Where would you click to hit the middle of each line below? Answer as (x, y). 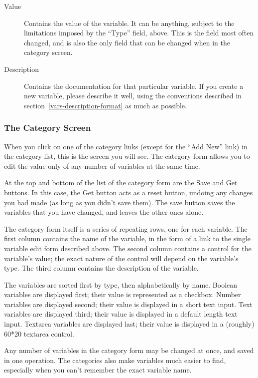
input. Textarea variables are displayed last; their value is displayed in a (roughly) (129, 324)
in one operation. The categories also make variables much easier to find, (115, 360)
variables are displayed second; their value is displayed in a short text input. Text (128, 304)
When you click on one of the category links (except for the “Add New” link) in (126, 146)
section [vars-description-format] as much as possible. (105, 105)
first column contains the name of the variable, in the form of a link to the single (128, 238)
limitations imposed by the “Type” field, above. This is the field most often (139, 33)
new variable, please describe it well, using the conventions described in (133, 96)
